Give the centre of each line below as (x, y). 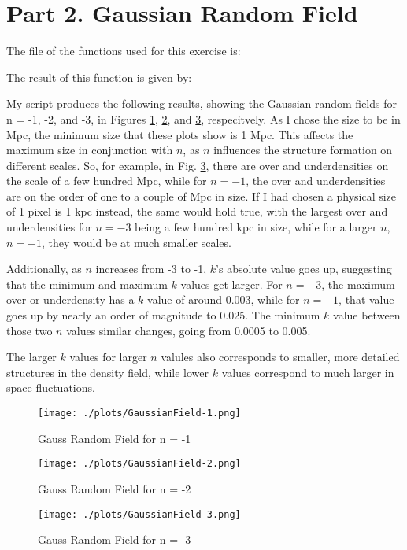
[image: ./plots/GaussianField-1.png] (139, 413)
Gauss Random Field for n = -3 (115, 539)
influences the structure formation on (303, 150)
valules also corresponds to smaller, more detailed (280, 357)
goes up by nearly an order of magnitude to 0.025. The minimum (163, 315)
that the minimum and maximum (87, 284)
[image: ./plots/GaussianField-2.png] (139, 464)
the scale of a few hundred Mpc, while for (107, 181)
